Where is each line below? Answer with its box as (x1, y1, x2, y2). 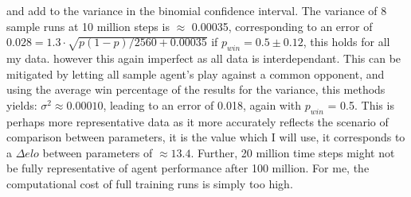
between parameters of (42, 144, 153, 160)
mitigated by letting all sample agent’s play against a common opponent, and (6, 65, 385, 82)
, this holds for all (303, 33, 390, 50)
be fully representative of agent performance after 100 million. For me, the (6, 160, 370, 176)
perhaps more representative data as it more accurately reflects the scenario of (6, 113, 389, 129)
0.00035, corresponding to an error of (191, 17, 373, 34)
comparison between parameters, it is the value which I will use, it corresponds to (6, 129, 405, 145)
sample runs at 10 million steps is (6, 17, 170, 34)
